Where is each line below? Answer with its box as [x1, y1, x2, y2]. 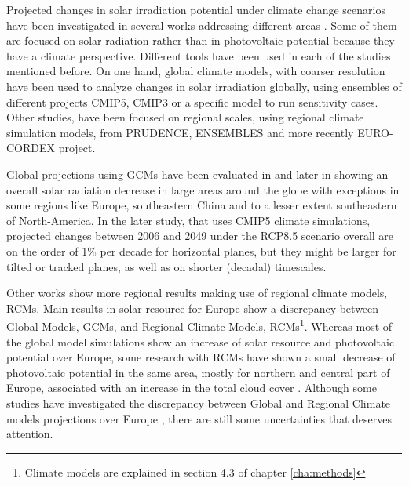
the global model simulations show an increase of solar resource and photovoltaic [6, 333, 395, 350]
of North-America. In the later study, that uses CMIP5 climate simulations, [6, 212, 371, 228]
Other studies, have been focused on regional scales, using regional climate [6, 109, 364, 125]
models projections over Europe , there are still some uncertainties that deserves [6, 410, 392, 426]
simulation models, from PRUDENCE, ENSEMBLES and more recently [6, 124, 354, 140]
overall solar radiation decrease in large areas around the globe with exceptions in [6, 181, 400, 198]
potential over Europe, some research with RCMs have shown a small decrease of [6, 349, 396, 365]
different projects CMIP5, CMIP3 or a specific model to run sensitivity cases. [6, 93, 378, 110]
